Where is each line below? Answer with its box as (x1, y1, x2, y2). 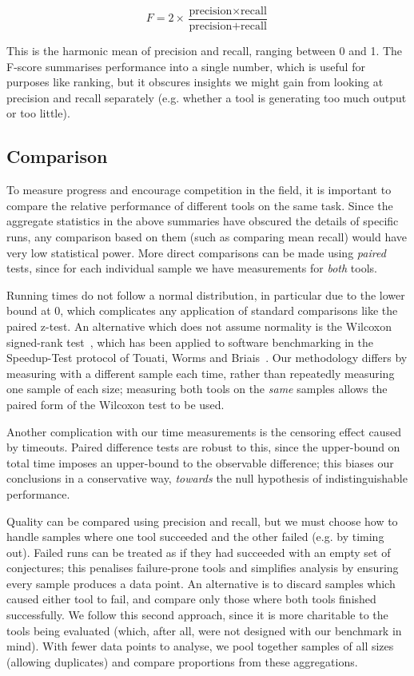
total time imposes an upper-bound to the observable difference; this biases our (6, 454, 394, 471)
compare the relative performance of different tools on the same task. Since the (6, 197, 393, 213)
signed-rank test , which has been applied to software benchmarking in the (6, 333, 373, 350)
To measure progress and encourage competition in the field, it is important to (6, 181, 392, 198)
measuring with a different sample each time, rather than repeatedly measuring (6, 364, 395, 381)
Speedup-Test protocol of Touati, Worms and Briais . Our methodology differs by (6, 349, 408, 366)
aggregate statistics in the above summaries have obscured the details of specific (6, 213, 399, 229)
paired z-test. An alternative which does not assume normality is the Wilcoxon (6, 317, 392, 334)
